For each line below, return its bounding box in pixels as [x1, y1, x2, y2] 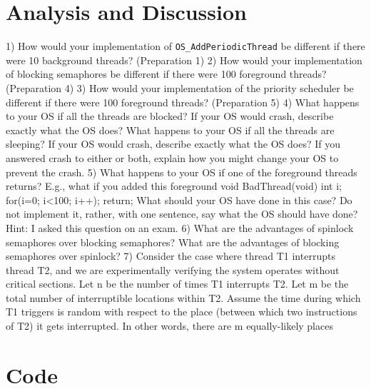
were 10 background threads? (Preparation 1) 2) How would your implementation [6, 52, 362, 67]
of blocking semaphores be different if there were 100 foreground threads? [6, 66, 327, 81]
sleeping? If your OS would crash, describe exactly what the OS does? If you [6, 136, 341, 151]
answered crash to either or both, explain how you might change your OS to [6, 150, 339, 165]
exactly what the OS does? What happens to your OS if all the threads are [6, 122, 335, 137]
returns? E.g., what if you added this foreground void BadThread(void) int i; [6, 178, 342, 193]
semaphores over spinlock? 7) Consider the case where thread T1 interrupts [6, 248, 335, 263]
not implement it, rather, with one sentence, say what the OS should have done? [6, 206, 358, 221]
